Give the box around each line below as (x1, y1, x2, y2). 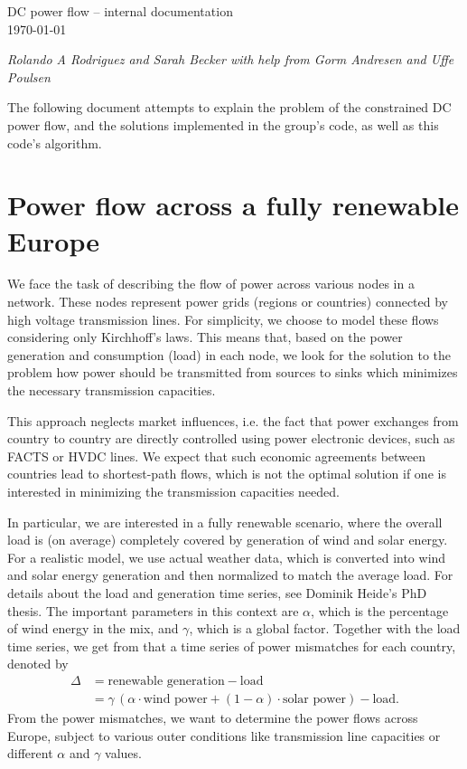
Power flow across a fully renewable (7, 186, 459, 223)
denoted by (7, 654, 69, 673)
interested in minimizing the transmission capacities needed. (7, 482, 340, 500)
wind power (143, 692, 208, 706)
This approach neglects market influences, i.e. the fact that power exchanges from (7, 411, 459, 430)
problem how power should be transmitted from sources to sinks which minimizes (7, 363, 458, 382)
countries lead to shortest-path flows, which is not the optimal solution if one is (7, 464, 446, 483)
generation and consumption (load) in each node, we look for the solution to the (7, 345, 452, 364)
